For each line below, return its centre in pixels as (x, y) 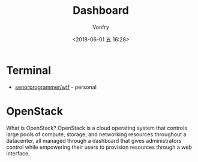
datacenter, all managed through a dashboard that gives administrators (94, 140)
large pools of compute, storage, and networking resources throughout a (96, 134)
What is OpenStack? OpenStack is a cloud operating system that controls (97, 128)
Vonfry (101, 27)
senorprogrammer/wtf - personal (56, 87)
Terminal (29, 70)
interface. (18, 153)
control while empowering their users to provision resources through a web (99, 147)
